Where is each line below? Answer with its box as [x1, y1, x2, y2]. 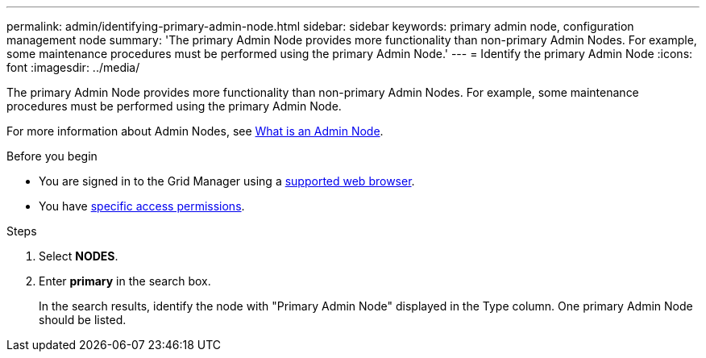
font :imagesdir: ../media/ [6, 60, 140, 74]
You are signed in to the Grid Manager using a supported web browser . [39, 174, 415, 188]
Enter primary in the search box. [39, 274, 211, 288]
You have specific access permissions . [39, 199, 245, 213]
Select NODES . [39, 249, 118, 263]
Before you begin [6, 149, 98, 163]
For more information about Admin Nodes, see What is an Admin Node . [6, 124, 384, 138]
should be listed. [39, 313, 127, 327]
